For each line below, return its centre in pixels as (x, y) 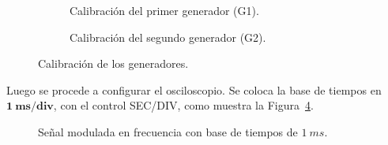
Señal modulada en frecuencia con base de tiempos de (168, 131)
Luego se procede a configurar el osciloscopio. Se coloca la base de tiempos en (194, 89)
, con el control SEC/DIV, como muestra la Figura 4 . (183, 105)
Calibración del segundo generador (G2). (168, 37)
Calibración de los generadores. (113, 63)
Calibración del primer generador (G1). (164, 10)
